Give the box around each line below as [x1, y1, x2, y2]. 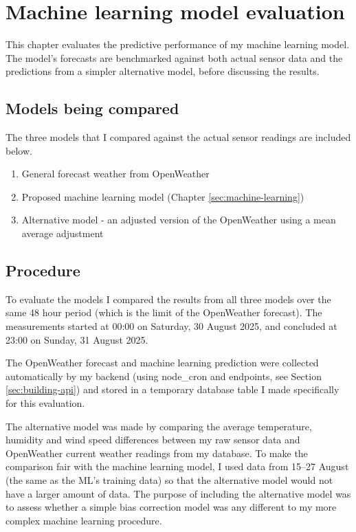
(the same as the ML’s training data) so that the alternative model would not [5, 473, 333, 487]
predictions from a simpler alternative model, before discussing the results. [5, 64, 320, 78]
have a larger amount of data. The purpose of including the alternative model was [5, 486, 351, 500]
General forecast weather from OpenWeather [21, 166, 210, 181]
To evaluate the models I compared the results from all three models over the [5, 291, 331, 306]
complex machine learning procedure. [5, 513, 162, 527]
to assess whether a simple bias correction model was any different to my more [5, 500, 337, 514]
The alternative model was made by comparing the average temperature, [5, 419, 312, 433]
